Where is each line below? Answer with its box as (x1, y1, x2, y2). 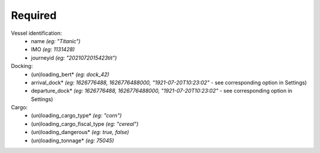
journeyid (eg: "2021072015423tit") (31, 54, 117, 61)
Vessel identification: (11, 30, 62, 37)
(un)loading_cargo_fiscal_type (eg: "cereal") (31, 120, 139, 127)
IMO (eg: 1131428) (31, 46, 75, 53)
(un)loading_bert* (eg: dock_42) (31, 71, 110, 78)
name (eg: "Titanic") (31, 37, 81, 44)
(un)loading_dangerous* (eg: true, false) (31, 129, 130, 136)
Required (11, 9, 57, 22)
